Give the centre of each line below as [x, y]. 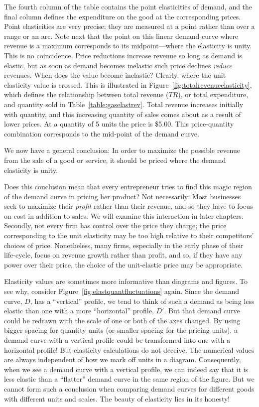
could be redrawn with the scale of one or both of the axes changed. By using [122, 320]
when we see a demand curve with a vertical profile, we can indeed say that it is [126, 369]
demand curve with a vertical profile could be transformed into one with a [117, 340]
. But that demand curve [202, 311]
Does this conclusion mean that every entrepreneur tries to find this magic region [128, 187]
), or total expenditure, [213, 94]
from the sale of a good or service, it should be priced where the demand [115, 160]
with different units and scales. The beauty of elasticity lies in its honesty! [117, 398]
